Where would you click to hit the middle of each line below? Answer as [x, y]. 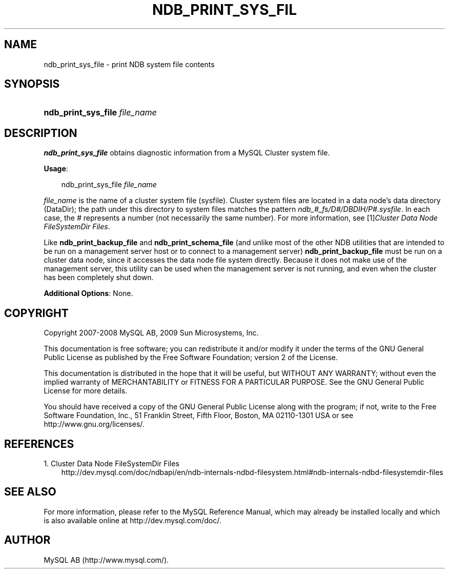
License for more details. [86, 391]
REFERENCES [39, 444]
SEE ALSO [30, 492]
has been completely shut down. [99, 278]
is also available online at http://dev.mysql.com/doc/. [132, 520]
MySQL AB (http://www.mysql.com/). [106, 560]
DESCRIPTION [41, 133]
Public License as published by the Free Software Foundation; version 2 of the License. [191, 358]
